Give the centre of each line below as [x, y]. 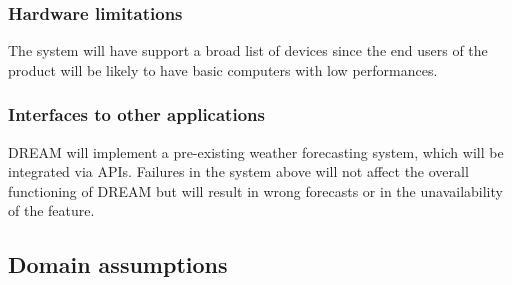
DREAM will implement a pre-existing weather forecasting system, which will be [256, 151]
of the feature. [51, 210]
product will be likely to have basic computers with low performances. [223, 69]
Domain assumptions [118, 264]
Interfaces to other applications [136, 114]
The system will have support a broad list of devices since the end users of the [248, 50]
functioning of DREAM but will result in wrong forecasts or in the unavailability [255, 190]
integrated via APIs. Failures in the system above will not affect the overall [238, 171]
